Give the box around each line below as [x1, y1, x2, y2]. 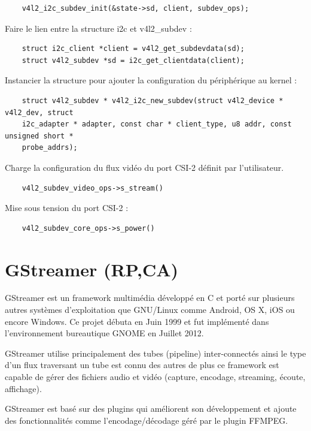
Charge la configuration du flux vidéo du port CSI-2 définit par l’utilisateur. [5, 161, 284, 173]
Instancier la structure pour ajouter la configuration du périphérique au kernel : [5, 74, 297, 86]
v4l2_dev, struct [5, 108, 74, 117]
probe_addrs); [22, 143, 78, 152]
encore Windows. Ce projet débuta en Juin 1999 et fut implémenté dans [5, 315, 269, 327]
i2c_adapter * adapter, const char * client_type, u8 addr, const [22, 120, 292, 129]
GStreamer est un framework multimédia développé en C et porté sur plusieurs [5, 291, 295, 304]
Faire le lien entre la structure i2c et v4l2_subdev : [5, 22, 192, 34]
